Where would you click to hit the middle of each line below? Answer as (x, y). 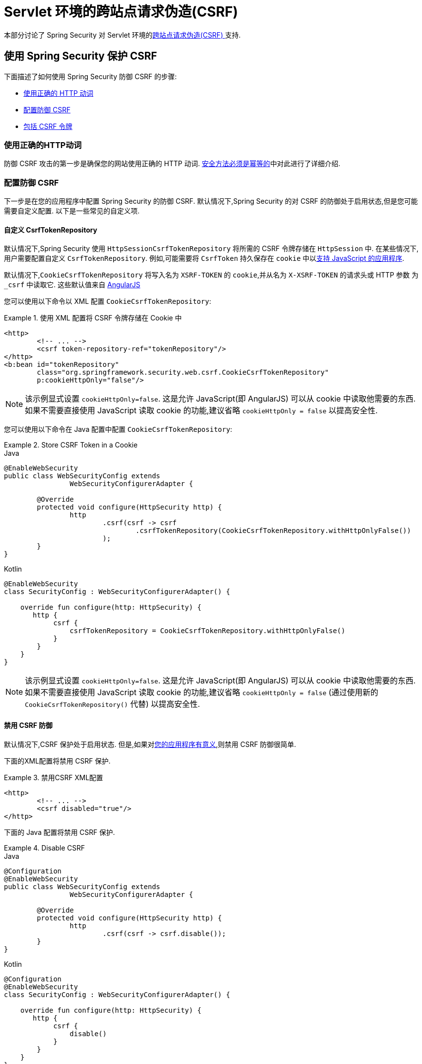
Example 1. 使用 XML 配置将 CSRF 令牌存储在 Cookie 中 (93, 318)
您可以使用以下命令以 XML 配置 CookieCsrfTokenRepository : (108, 301)
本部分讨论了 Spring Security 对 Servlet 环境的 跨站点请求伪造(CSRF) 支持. (122, 35)
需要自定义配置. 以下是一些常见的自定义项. (72, 211)
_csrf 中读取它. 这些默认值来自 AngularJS (72, 285)
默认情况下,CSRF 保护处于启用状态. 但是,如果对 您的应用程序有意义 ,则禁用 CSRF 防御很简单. (150, 744)
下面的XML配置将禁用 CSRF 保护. (57, 761)
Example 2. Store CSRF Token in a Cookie (71, 445)
